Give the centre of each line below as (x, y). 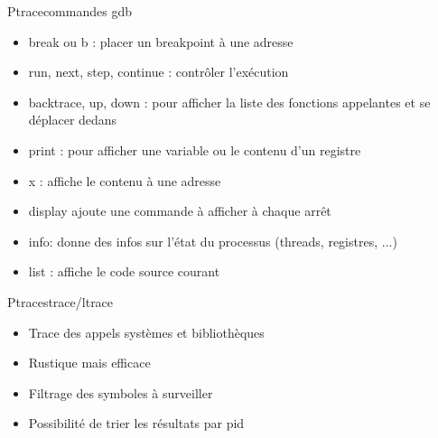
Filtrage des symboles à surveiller (121, 392)
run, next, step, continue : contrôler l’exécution (158, 72)
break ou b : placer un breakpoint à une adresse (161, 41)
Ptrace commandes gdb (70, 11)
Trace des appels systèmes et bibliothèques (146, 332)
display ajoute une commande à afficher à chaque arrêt (180, 211)
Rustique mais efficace (89, 363)
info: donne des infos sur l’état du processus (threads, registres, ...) (213, 241)
